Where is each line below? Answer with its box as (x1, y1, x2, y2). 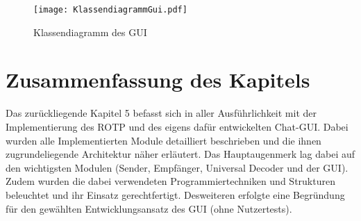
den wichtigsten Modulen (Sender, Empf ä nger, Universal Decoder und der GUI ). (6, 160, 349, 174)
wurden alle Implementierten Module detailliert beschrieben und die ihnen (6, 133, 321, 147)
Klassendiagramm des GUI (33, 24, 147, 39)
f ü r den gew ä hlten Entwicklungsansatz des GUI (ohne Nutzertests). (6, 201, 292, 215)
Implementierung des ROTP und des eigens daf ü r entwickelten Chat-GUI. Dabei (6, 119, 349, 133)
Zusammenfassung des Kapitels (6, 65, 310, 94)
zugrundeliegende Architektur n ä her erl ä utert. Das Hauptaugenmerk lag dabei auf (6, 147, 355, 161)
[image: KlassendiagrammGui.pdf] (33, 5, 187, 15)
